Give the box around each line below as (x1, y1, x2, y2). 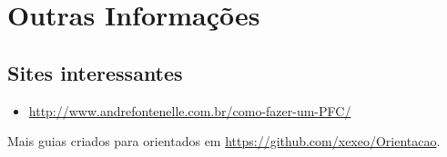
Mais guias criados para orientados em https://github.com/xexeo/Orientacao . (7, 132, 441, 151)
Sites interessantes (7, 58, 183, 86)
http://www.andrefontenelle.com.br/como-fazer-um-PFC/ (28, 101, 351, 120)
